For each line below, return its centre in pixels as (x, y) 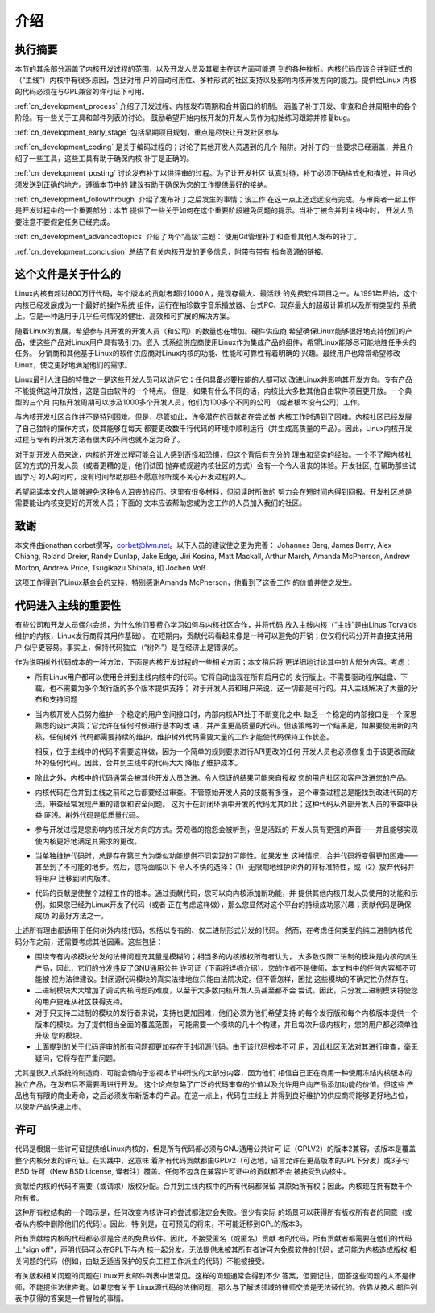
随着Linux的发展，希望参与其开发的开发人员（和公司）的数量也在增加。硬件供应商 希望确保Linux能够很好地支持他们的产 (213, 331)
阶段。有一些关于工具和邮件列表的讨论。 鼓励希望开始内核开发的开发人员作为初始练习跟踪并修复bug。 (184, 118)
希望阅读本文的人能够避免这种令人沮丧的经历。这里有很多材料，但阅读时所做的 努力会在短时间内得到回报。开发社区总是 (213, 491)
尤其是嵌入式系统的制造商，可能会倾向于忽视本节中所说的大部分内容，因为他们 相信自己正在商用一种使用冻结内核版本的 (213, 1073)
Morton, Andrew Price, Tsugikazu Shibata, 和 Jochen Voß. (112, 567)
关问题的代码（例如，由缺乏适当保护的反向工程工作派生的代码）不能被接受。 (142, 1261)
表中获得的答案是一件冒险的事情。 (71, 1298)
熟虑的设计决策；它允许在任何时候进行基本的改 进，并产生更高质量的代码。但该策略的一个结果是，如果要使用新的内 (226, 726)
